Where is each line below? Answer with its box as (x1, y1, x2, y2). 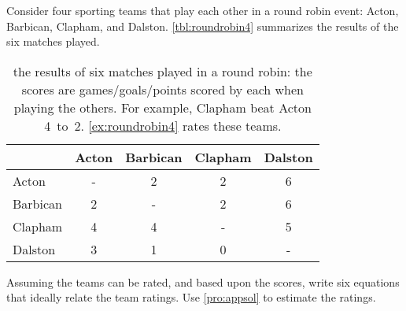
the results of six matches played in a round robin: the (13, 61, 312, 80)
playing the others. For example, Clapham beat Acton (13, 98, 312, 117)
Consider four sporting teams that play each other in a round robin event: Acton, (6, 2, 399, 18)
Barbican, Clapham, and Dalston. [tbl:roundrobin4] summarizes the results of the (6, 17, 399, 34)
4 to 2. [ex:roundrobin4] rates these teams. (44, 116, 282, 135)
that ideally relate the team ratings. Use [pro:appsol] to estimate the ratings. (6, 289, 376, 305)
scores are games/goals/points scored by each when (21, 80, 304, 98)
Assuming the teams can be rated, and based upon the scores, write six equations (6, 273, 400, 290)
